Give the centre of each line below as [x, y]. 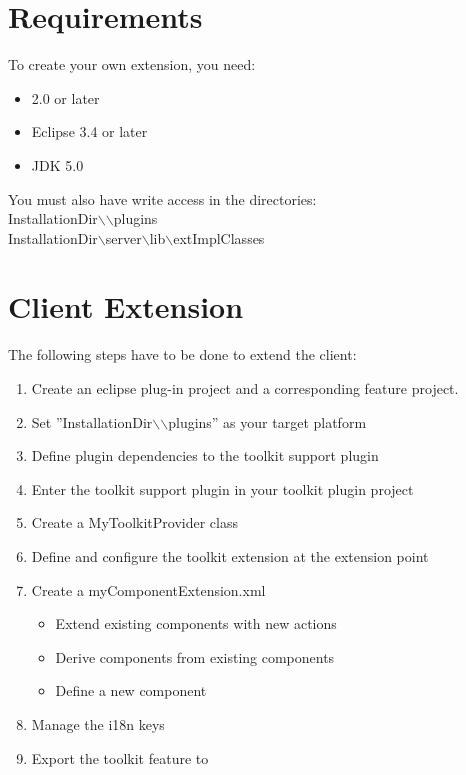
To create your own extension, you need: [132, 64]
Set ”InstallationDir [92, 421]
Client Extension [126, 306]
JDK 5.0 [57, 164]
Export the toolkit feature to [120, 757]
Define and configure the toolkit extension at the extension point [230, 555]
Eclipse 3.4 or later [89, 131]
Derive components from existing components [195, 656]
